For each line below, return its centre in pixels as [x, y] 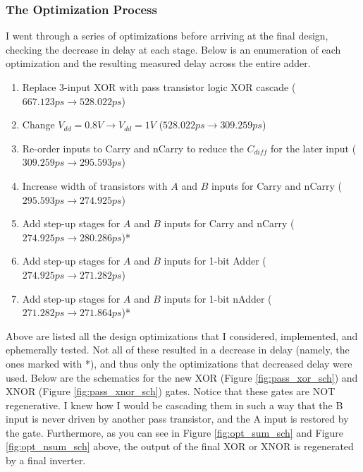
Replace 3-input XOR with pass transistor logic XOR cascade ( [159, 87]
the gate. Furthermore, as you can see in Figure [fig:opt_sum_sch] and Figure [175, 432]
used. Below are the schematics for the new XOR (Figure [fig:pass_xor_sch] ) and [182, 377]
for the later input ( [314, 148]
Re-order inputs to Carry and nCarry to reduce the [133, 148]
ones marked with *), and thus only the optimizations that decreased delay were [179, 363]
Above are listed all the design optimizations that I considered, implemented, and [182, 335]
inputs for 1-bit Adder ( [215, 261]
